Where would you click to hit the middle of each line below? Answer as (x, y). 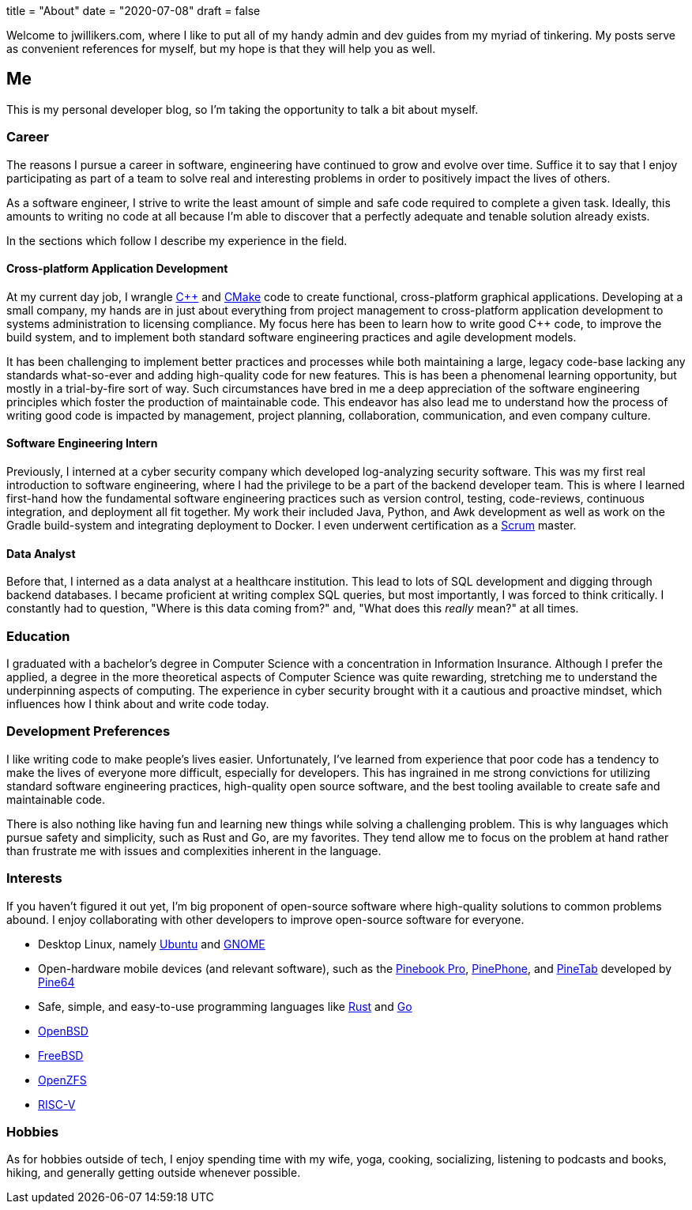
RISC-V (57, 1104)
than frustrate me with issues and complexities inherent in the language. (194, 850)
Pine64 (56, 982)
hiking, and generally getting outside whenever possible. (154, 1173)
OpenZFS (62, 1080)
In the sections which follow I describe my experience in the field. (177, 240)
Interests (34, 878)
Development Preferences (88, 731)
